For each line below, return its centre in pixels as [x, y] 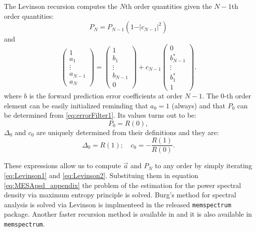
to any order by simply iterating [204, 165]
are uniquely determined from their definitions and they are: [128, 132]
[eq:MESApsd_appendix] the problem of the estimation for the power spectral [123, 185]
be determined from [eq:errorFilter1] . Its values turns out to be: [100, 115]
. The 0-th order [227, 95]
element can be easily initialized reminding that [76, 105]
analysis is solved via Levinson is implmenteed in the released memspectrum [118, 204]
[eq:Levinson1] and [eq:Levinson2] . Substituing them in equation [101, 175]
